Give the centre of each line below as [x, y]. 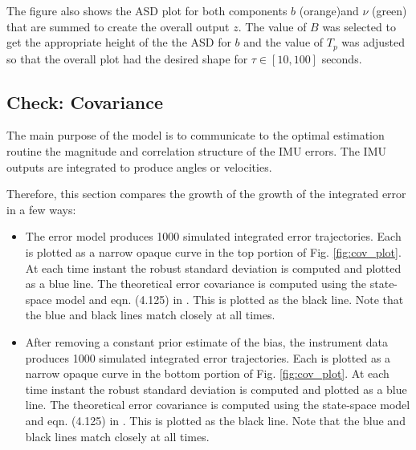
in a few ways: [41, 209]
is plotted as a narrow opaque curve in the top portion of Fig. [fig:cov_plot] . [213, 252]
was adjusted [373, 42]
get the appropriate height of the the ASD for [119, 42]
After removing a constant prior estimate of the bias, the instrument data [207, 341]
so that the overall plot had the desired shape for [127, 58]
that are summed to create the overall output [118, 26]
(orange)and [329, 10]
